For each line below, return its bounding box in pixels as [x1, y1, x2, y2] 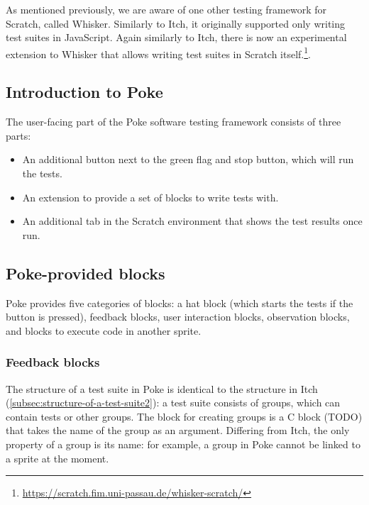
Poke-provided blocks [6, 262, 165, 284]
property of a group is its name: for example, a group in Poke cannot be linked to [6, 436, 360, 451]
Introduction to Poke [6, 81, 163, 103]
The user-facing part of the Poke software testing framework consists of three [6, 114, 341, 129]
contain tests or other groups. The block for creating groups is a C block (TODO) [6, 409, 363, 423]
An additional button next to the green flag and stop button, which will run [22, 152, 354, 167]
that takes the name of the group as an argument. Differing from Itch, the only [6, 423, 350, 438]
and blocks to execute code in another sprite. [6, 323, 202, 338]
